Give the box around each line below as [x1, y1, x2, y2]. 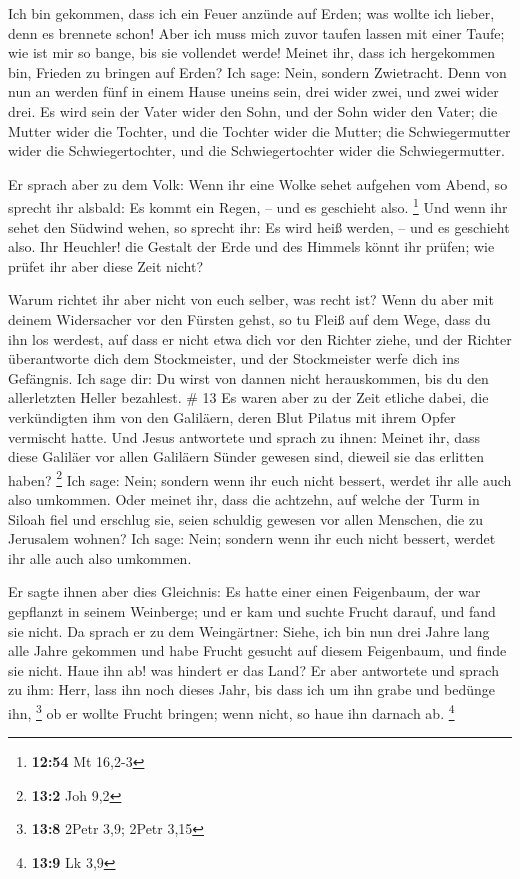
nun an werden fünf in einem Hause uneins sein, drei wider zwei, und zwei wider [8, 81, 499, 102]
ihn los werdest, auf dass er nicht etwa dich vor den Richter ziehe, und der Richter [8, 328, 512, 349]
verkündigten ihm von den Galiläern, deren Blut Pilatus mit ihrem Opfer [8, 406, 456, 427]
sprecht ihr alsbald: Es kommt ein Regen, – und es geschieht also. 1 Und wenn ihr [8, 194, 508, 217]
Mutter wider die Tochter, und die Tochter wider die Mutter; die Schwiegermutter [8, 120, 511, 141]
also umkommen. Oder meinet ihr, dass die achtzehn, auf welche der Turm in [8, 488, 480, 509]
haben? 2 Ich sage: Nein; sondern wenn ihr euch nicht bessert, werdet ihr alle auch [8, 466, 512, 490]
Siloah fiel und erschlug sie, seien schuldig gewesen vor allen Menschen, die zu [8, 508, 483, 529]
